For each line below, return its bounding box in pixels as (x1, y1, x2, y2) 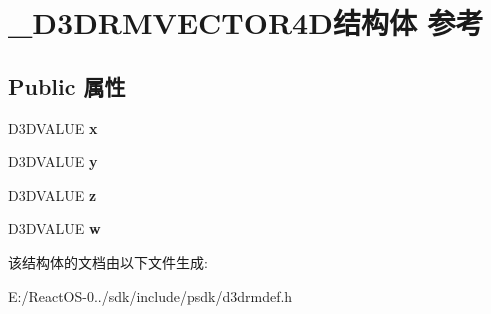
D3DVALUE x (8, 117, 98, 138)
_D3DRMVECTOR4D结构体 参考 (8, 2, 484, 43)
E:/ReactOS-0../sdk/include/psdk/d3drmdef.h (8, 285, 293, 306)
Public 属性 (8, 70, 126, 101)
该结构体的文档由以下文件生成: (8, 251, 208, 272)
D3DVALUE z (8, 184, 97, 205)
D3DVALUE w (8, 218, 101, 239)
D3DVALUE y (8, 151, 98, 172)
